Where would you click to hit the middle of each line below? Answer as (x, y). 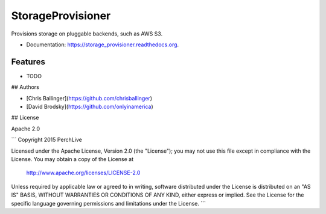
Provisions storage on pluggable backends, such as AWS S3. (87, 34)
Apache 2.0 (26, 129)
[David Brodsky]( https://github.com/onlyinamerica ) (90, 107)
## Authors (25, 87)
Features (28, 62)
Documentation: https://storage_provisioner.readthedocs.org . (103, 44)
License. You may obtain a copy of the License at (72, 159)
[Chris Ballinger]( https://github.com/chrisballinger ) (89, 98)
